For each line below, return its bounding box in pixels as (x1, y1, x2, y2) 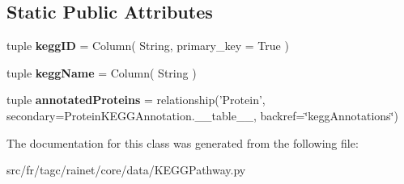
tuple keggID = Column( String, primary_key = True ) (6, 37, 289, 54)
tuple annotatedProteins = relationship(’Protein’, (6, 91, 266, 108)
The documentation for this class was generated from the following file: (6, 134, 359, 151)
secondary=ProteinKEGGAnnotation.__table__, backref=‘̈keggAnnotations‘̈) (6, 107, 398, 123)
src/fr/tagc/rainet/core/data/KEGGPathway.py (6, 161, 246, 178)
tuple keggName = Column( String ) (6, 64, 197, 81)
